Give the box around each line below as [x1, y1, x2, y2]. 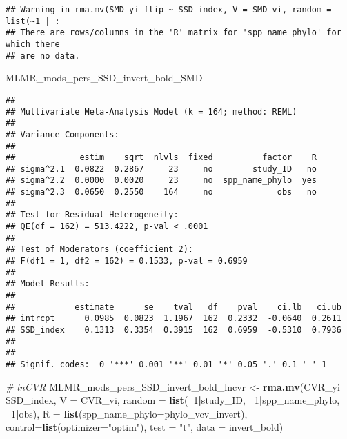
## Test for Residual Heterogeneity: [6, 210, 179, 220]
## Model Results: [6, 279, 90, 289]
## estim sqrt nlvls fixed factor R [6, 153, 317, 163]
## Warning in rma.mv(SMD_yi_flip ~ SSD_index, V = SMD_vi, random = [6, 5, 332, 14]
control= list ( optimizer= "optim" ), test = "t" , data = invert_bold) [6, 420, 284, 434]
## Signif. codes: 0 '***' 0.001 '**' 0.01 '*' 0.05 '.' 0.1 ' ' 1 [6, 359, 327, 369]
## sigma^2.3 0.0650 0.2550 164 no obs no [6, 187, 317, 197]
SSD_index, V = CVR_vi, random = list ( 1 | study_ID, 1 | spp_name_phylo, [6, 393, 340, 407]
